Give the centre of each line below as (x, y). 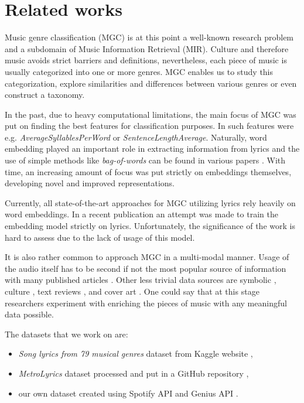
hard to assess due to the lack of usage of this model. (100, 237)
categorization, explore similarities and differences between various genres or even (151, 83)
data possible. (29, 314)
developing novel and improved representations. (90, 183)
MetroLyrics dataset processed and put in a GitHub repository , (134, 373)
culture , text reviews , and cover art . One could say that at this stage (132, 291)
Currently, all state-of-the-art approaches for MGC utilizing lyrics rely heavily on (150, 202)
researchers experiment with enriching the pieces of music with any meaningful (146, 303)
